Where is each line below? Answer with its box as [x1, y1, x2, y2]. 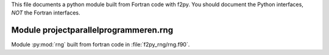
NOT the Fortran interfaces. [11, 9, 80, 16]
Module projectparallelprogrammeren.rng [11, 25, 174, 36]
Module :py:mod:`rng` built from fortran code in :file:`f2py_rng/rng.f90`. [11, 41, 190, 48]
